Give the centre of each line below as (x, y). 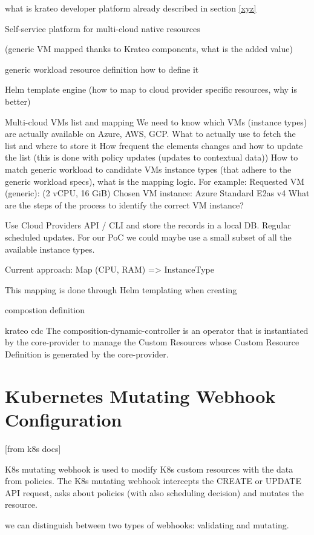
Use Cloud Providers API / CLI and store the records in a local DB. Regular (148, 225)
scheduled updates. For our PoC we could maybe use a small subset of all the (148, 237)
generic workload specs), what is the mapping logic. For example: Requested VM (155, 181)
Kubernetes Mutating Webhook (140, 395)
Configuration (64, 420)
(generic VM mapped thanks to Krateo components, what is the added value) (149, 49)
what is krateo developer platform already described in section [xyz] (131, 8)
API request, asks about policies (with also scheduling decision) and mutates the (154, 492)
